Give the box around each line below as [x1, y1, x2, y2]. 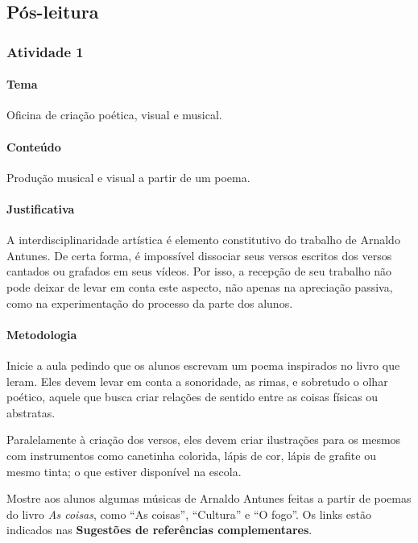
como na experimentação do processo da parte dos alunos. [6, 294, 293, 311]
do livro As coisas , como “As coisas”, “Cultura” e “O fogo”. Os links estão [6, 505, 371, 522]
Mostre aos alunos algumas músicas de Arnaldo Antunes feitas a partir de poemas [6, 490, 412, 507]
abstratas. [6, 404, 56, 421]
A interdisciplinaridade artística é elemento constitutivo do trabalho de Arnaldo [6, 231, 400, 248]
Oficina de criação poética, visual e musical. [6, 106, 222, 123]
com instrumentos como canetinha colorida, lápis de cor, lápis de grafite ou [6, 446, 376, 463]
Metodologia [6, 325, 77, 342]
